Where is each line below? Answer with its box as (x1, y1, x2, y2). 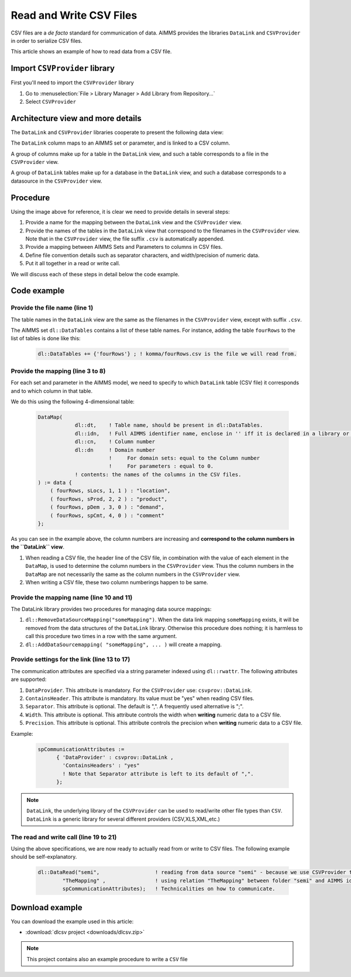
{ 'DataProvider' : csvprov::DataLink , (56, 754, 174, 760)
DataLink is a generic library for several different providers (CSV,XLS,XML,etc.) (26, 815, 221, 822)
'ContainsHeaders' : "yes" (62, 762, 140, 769)
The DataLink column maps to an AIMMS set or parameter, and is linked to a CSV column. (11, 139, 230, 146)
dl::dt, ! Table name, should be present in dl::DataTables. (74, 422, 263, 428)
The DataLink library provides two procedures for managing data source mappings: (11, 606, 212, 613)
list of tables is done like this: (11, 335, 81, 342)
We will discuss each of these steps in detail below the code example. (11, 270, 180, 277)
